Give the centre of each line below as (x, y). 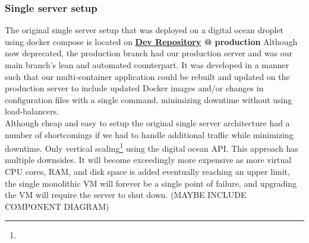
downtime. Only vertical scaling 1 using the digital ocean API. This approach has (152, 147)
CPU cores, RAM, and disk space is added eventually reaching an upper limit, (147, 171)
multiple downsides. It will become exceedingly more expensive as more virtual (148, 160)
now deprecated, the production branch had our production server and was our (149, 53)
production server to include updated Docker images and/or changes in (134, 88)
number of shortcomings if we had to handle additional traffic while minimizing (149, 134)
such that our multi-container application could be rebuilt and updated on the (147, 76)
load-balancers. (32, 111)
